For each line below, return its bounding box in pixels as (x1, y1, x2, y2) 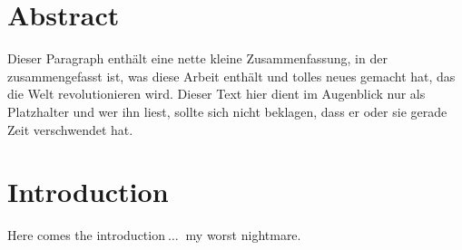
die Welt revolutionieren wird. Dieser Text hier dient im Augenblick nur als (7, 84, 426, 103)
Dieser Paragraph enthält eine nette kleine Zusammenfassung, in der (7, 49, 388, 68)
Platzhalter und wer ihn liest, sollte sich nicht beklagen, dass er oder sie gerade (7, 101, 447, 120)
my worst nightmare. (185, 226, 301, 245)
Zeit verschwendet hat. (7, 120, 133, 139)
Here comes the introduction (7, 226, 165, 245)
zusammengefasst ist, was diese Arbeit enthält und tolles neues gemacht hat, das (7, 66, 456, 85)
